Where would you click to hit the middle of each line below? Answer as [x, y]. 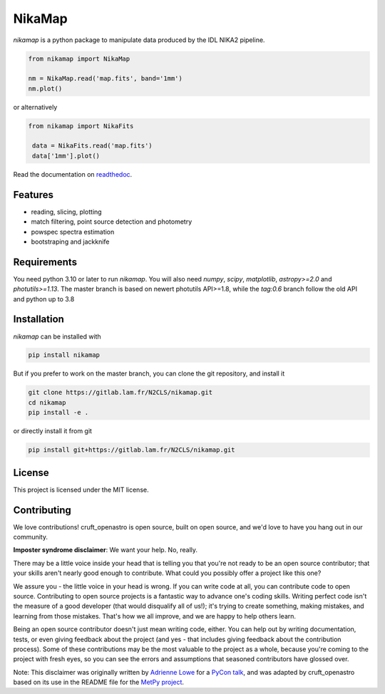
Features [33, 195]
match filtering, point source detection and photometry [112, 222]
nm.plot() [45, 88]
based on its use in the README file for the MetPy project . [99, 682]
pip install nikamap [64, 355]
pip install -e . [58, 413]
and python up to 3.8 [44, 299]
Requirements [45, 262]
